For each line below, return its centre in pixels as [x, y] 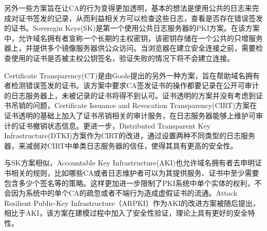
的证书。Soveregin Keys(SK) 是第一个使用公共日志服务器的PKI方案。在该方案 [132, 28]
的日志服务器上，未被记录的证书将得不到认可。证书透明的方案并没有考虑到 [130, 95]
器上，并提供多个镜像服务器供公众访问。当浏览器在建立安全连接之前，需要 [130, 48]
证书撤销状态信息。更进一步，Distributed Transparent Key [114, 125]
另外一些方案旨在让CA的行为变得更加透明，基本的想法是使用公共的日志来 [128, 8]
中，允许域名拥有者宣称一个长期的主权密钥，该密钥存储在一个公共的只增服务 [133, 38]
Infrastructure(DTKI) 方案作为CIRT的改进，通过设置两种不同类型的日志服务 [130, 135]
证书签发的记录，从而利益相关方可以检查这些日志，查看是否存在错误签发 [140, 18]
